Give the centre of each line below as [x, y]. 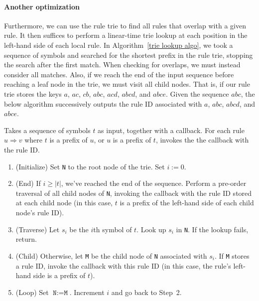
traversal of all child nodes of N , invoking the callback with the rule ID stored [134, 193]
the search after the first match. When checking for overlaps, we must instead [122, 65]
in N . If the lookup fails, [212, 229]
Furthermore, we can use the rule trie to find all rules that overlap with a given [125, 25]
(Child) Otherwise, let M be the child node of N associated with [111, 255]
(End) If [28, 183]
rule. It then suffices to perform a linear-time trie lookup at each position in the [126, 35]
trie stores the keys [33, 93]
